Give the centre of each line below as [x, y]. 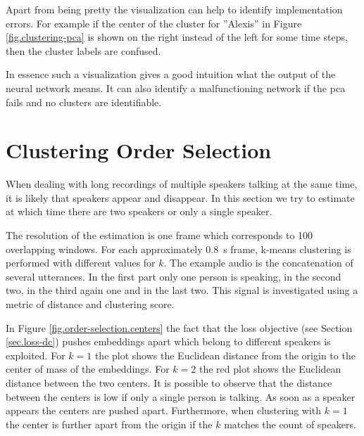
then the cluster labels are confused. [83, 50]
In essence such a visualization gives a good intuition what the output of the [171, 74]
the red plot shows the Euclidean [270, 369]
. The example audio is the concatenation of [258, 263]
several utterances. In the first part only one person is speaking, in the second [174, 276]
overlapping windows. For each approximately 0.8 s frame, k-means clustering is [178, 249]
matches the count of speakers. [290, 424]
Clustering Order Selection [139, 150]
